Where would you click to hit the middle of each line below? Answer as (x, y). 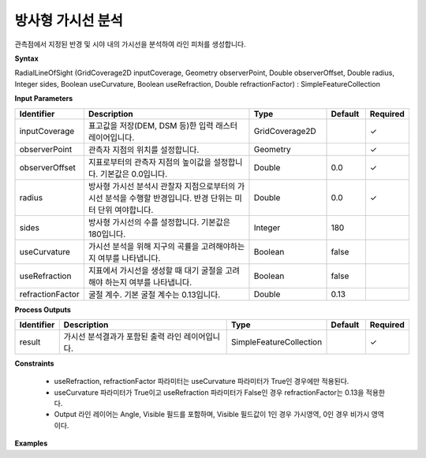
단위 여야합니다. (125, 210)
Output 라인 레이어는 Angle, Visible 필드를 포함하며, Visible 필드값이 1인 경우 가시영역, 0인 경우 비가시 (212, 415)
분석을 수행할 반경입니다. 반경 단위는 (169, 198)
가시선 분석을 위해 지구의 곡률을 (144, 246)
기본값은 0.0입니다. (134, 173)
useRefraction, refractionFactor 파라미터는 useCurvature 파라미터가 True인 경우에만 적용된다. (202, 382)
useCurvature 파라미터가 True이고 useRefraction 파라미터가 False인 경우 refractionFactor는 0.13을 (209, 392)
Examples (31, 443)
